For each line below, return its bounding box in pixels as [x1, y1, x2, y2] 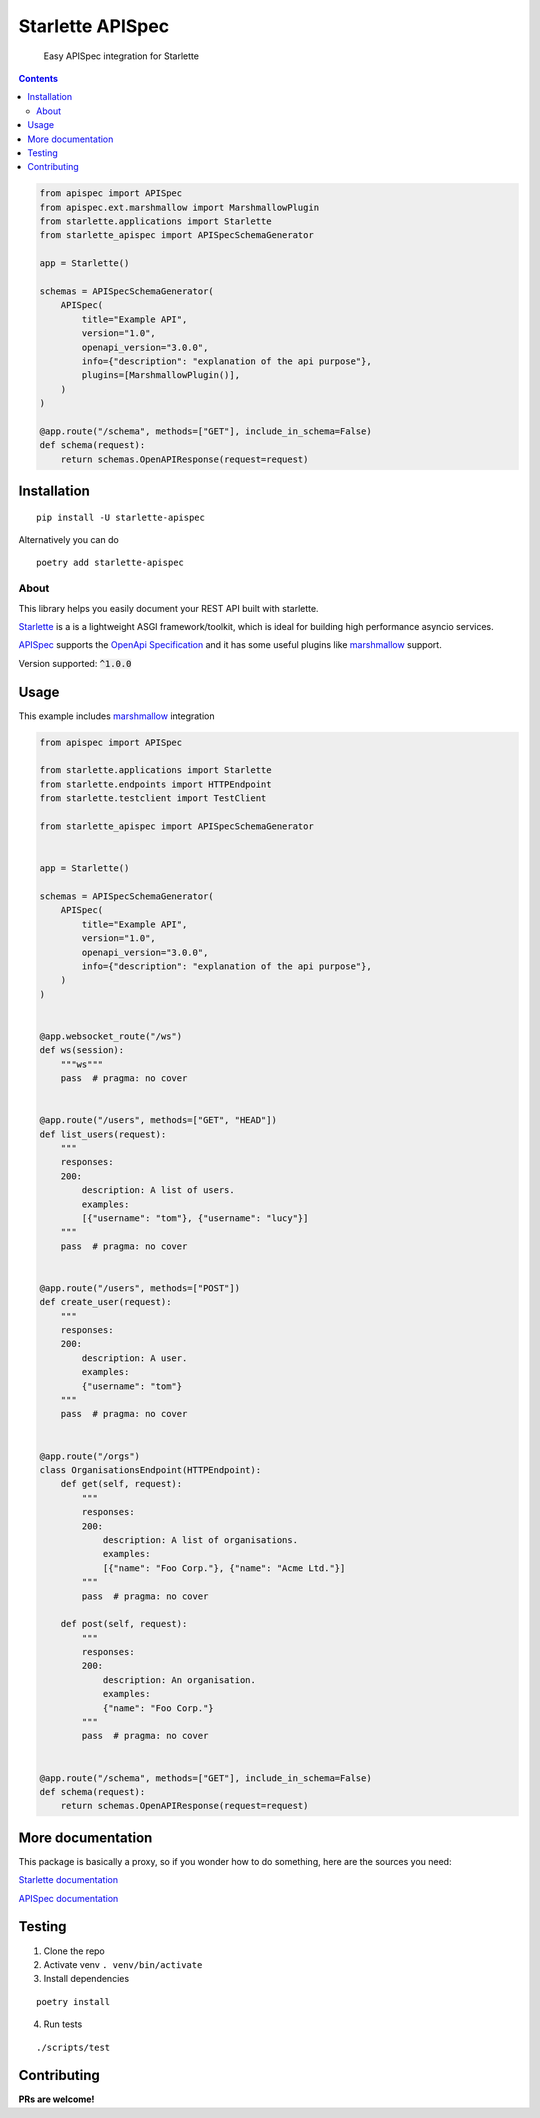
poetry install [36, 1996, 111, 2007]
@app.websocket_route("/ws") [39, 1030, 183, 1042]
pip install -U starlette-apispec [36, 511, 205, 523]
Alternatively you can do [18, 534, 119, 546]
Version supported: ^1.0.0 [18, 657, 132, 669]
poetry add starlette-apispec [36, 557, 185, 569]
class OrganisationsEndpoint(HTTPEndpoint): [39, 1464, 262, 1475]
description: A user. [81, 1352, 188, 1364]
